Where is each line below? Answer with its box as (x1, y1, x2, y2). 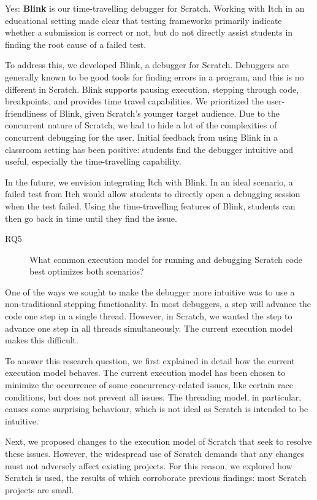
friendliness (5, 106, 47, 119)
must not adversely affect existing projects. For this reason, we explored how (5, 459, 292, 472)
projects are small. (5, 483, 74, 496)
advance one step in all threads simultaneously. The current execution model (5, 321, 293, 334)
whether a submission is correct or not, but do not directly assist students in (5, 26, 293, 39)
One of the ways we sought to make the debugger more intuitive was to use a (5, 285, 295, 298)
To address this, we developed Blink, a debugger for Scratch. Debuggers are (5, 58, 289, 71)
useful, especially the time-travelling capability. (5, 155, 181, 168)
